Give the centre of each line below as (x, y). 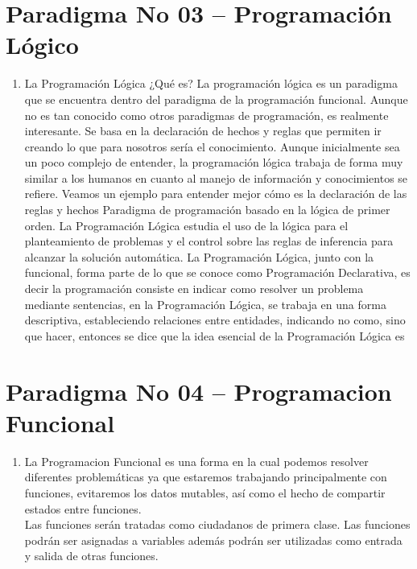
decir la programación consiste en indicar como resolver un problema (194, 289)
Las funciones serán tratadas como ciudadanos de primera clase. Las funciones (217, 524)
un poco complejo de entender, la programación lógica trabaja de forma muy (214, 162)
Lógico (42, 45)
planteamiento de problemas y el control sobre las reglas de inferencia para (209, 241)
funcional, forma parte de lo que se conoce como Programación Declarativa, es (217, 272)
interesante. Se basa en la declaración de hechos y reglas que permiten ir (203, 131)
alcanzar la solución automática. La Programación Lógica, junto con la (199, 256)
